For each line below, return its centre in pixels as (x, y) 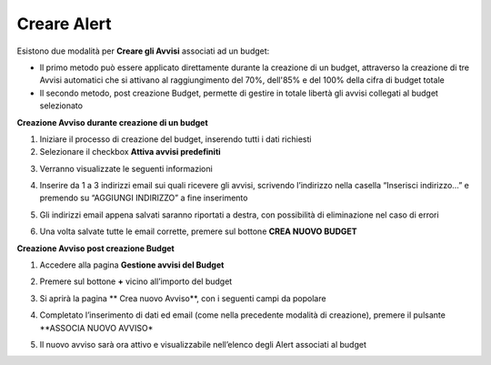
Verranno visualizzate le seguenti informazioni (126, 168)
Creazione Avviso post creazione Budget (95, 248)
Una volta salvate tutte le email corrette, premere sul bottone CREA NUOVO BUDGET (199, 231)
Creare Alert (65, 24)
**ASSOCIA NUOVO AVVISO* (96, 328)
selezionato (61, 106)
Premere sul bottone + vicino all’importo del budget (136, 281)
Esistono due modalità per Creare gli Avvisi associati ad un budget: (143, 51)
